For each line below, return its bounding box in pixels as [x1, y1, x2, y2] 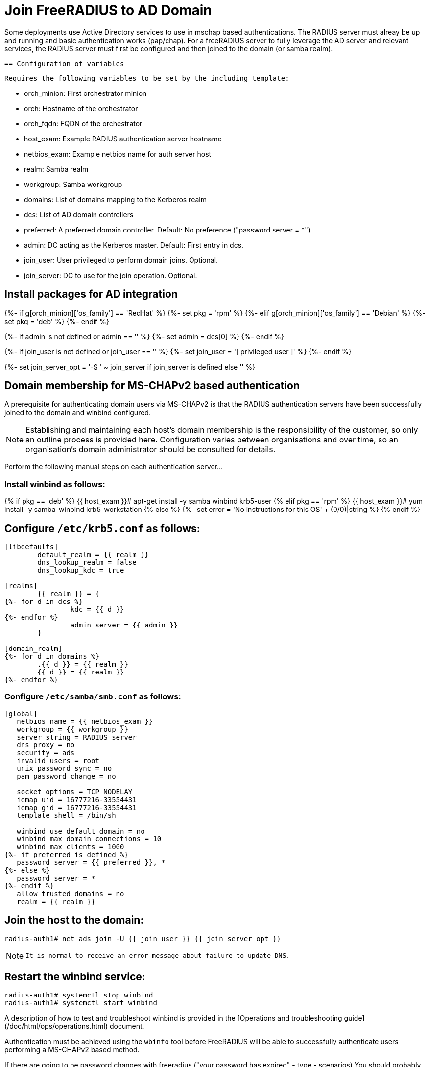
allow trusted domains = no [17, 889, 124, 898]
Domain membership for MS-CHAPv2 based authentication [4, 379, 300, 392]
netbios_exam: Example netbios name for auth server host [24, 149, 212, 158]
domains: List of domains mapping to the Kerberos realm [24, 195, 207, 204]
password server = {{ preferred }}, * [17, 858, 166, 866]
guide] [344, 1014, 365, 1022]
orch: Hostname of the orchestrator [24, 104, 138, 113]
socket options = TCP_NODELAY [17, 788, 133, 796]
